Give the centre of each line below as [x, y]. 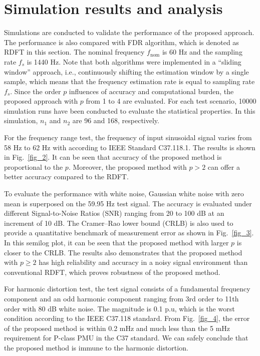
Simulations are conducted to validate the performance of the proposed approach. [129, 32]
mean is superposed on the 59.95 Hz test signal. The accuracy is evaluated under [128, 203]
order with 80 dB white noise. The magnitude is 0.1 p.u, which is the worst [119, 308]
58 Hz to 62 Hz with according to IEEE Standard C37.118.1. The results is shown [130, 147]
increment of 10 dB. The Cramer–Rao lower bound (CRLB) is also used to [119, 223]
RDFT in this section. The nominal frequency [74, 52]
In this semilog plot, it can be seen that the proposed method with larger [116, 242]
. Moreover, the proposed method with [127, 166]
